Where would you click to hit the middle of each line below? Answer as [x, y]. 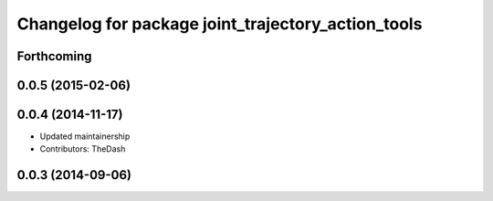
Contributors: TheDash [83, 149]
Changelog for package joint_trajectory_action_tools [220, 24]
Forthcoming [54, 56]
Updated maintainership [85, 136]
